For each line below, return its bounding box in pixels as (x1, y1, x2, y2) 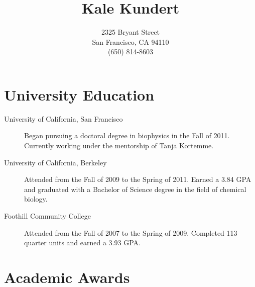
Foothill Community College (4, 211, 91, 221)
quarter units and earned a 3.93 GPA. (24, 237, 141, 248)
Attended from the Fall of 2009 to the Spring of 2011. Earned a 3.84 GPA (24, 174, 251, 184)
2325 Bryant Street (101, 27, 160, 37)
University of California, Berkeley (4, 157, 107, 167)
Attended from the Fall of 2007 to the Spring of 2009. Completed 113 (24, 227, 237, 238)
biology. (24, 194, 48, 204)
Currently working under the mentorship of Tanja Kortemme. (24, 140, 214, 151)
